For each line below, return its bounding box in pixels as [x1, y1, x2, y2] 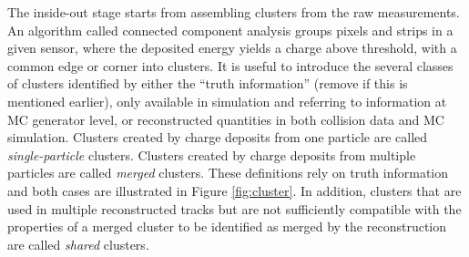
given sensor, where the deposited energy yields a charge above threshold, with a [7, 38, 457, 57]
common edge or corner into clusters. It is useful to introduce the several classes [7, 56, 454, 75]
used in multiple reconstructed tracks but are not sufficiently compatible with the [7, 199, 462, 218]
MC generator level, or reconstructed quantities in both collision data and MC [7, 109, 444, 128]
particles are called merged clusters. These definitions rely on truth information [7, 163, 449, 182]
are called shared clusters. [7, 234, 149, 253]
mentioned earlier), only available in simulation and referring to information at [7, 91, 447, 110]
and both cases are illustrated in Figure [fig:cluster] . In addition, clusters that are [7, 180, 462, 200]
